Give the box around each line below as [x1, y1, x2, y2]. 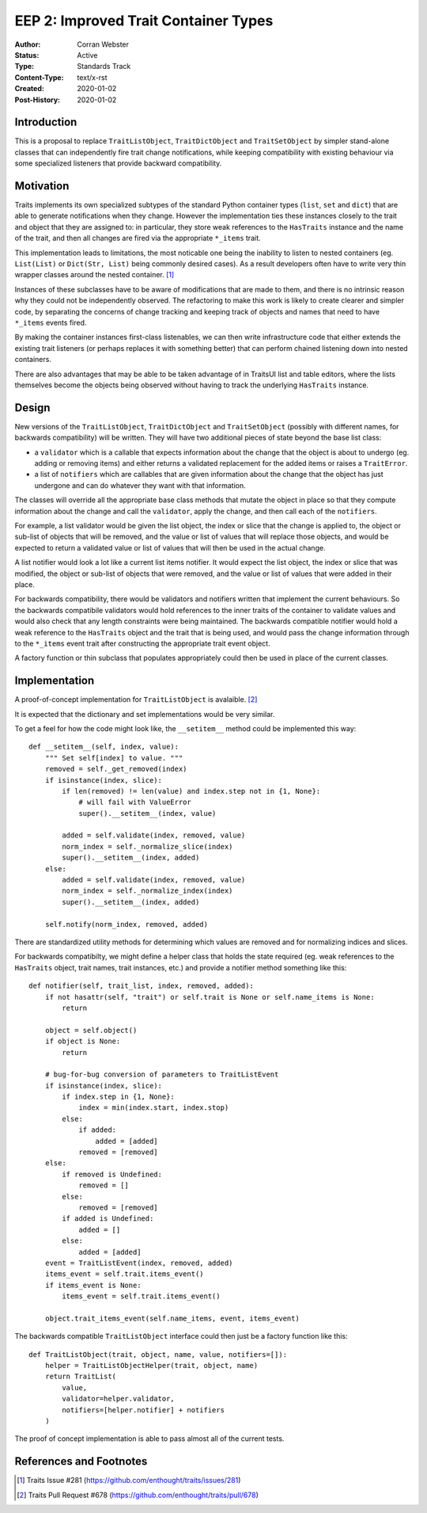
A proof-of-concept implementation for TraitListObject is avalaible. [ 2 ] [14, 695, 258, 704]
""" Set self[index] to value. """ [44, 753, 183, 762]
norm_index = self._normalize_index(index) [62, 886, 233, 895]
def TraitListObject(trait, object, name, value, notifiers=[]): [28, 1350, 288, 1359]
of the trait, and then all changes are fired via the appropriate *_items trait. [14, 234, 261, 243]
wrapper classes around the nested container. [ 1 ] [14, 270, 175, 280]
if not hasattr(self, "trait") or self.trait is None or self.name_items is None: [44, 993, 375, 1001]
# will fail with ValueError [78, 798, 191, 807]
